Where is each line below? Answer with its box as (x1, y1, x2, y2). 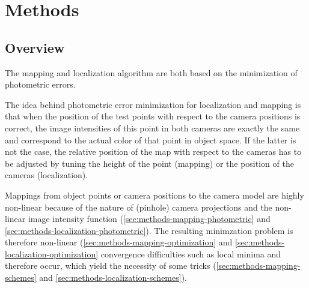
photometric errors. (5, 78, 76, 91)
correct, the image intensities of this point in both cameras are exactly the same (5, 121, 300, 134)
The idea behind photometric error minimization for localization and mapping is (5, 98, 301, 110)
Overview (5, 38, 65, 56)
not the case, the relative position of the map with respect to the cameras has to (5, 145, 302, 158)
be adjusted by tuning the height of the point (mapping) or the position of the (5, 157, 294, 169)
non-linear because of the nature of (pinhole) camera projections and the (5, 200, 272, 213)
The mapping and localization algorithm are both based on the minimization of (5, 66, 298, 79)
